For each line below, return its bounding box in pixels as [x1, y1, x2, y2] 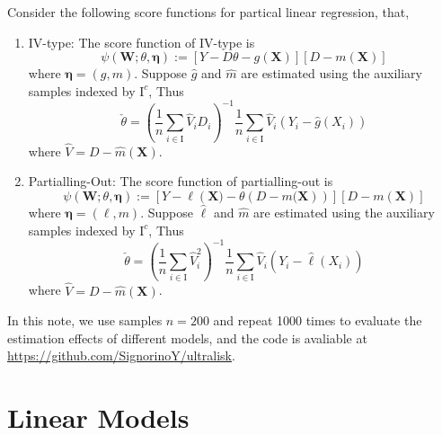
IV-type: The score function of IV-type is [28, 32, 255, 51]
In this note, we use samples [7, 311, 163, 330]
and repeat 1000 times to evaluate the [213, 311, 422, 330]
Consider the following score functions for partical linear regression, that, [7, 3, 410, 21]
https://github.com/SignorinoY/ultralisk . [7, 346, 235, 365]
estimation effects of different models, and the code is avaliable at [7, 328, 367, 347]
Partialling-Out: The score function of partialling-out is [28, 172, 333, 191]
